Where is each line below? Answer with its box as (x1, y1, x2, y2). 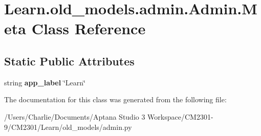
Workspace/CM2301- (147, 111, 213, 122)
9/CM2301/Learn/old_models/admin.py (4, 121, 132, 132)
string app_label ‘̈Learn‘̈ (4, 77, 85, 87)
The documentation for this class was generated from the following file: (4, 94, 227, 105)
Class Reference (31, 18, 146, 39)
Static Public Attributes (4, 53, 135, 69)
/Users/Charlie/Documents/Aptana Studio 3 (4, 111, 145, 122)
